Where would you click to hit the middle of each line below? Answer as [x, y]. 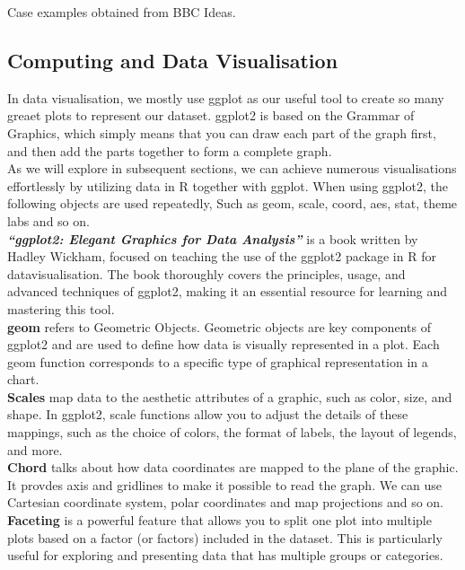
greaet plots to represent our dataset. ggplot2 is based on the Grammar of [211, 115]
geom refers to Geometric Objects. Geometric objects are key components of [219, 326]
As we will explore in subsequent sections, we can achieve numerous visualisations [232, 168]
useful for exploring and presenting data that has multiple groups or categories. [225, 555]
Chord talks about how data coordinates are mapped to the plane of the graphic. [233, 467]
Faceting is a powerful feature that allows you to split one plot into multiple [219, 520]
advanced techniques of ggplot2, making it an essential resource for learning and [228, 291]
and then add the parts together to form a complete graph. [170, 150]
